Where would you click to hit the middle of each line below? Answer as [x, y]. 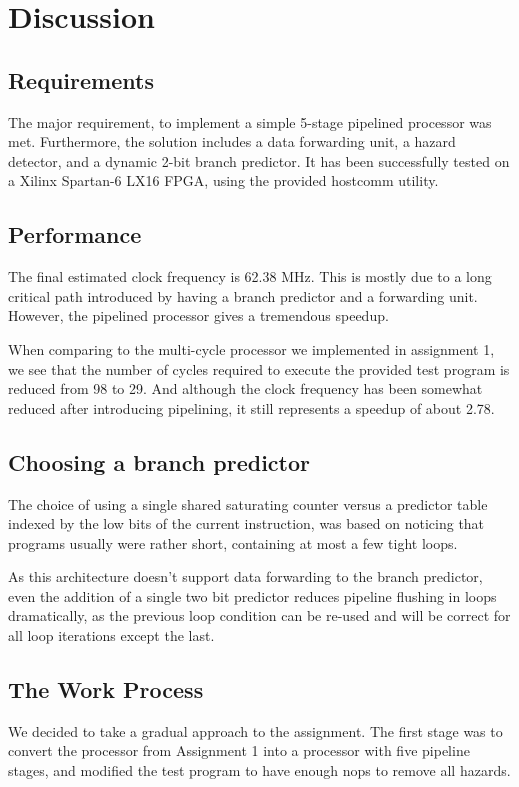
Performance [75, 234]
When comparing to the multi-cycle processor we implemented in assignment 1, [251, 348]
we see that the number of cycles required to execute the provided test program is [259, 368]
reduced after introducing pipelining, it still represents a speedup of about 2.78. [251, 407]
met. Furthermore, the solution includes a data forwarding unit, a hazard [232, 141]
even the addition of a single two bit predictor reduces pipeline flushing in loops [252, 595]
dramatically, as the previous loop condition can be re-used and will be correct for [259, 615]
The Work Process [106, 689]
